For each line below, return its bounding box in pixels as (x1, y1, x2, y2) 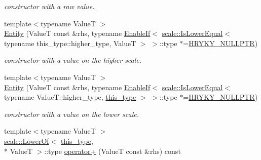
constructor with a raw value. (4, 1, 95, 11)
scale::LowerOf (4, 135, 49, 146)
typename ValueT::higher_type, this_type (4, 92, 136, 102)
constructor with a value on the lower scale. (4, 108, 139, 119)
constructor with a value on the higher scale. (4, 55, 142, 65)
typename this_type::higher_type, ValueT (4, 37, 136, 48)
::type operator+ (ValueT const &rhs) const (44, 145, 181, 156)
